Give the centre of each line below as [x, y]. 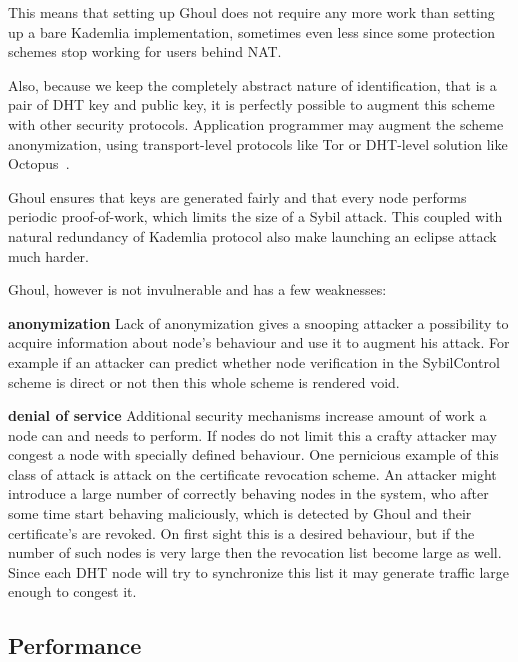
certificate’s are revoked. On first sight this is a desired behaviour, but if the [241, 532]
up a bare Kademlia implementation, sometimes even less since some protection [251, 31]
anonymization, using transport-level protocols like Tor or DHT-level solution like [258, 143]
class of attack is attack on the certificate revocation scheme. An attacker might [252, 473]
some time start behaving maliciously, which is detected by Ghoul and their [240, 513]
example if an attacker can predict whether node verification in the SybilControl [254, 361]
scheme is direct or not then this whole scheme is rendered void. [204, 381]
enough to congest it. [72, 591]
